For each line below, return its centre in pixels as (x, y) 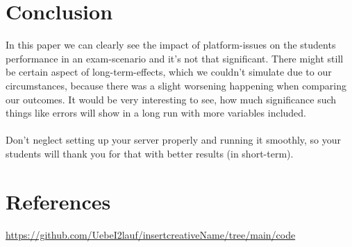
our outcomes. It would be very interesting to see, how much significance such (171, 99)
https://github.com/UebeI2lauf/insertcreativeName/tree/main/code (151, 234)
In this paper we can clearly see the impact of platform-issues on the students (171, 45)
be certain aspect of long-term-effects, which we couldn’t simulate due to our (169, 72)
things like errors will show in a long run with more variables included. (156, 113)
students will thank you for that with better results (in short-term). (150, 153)
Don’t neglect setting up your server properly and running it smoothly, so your (174, 140)
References (58, 201)
